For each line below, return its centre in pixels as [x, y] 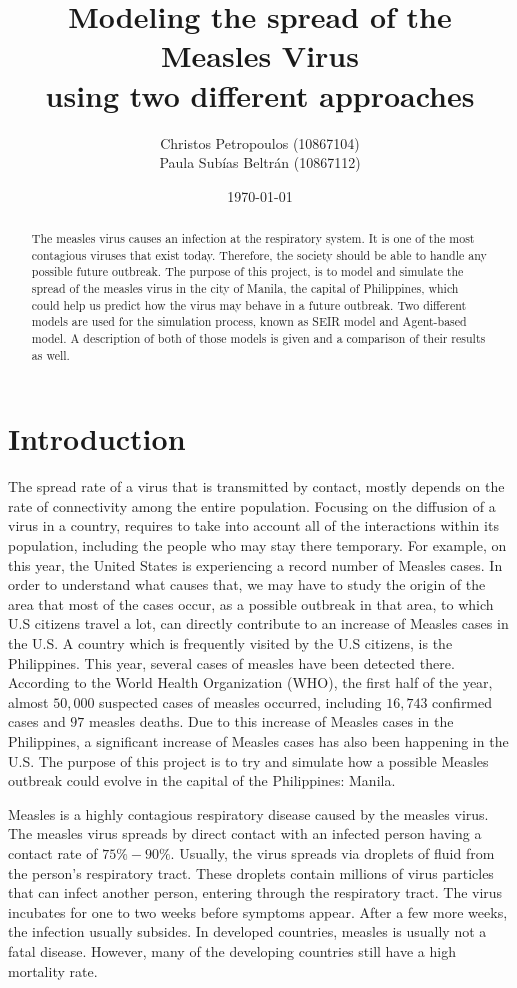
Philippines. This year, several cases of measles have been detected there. [231, 662]
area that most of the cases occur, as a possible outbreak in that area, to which [251, 603]
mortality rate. [53, 970]
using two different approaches [260, 94]
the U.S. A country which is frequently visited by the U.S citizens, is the [230, 643]
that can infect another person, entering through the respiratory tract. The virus [255, 892]
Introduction [97, 438]
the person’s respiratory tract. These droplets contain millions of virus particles [251, 872]
